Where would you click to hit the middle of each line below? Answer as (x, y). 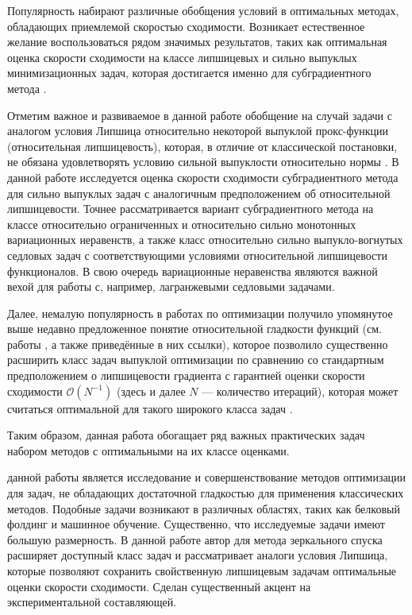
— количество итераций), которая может (300, 391)
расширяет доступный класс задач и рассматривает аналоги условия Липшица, (198, 555)
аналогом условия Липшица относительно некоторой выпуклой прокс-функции (198, 131)
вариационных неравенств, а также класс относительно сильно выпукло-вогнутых (205, 240)
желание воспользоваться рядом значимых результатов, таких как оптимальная (197, 42)
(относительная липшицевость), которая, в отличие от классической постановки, (202, 146)
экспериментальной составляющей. (92, 602)
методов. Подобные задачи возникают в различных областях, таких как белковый (204, 508)
